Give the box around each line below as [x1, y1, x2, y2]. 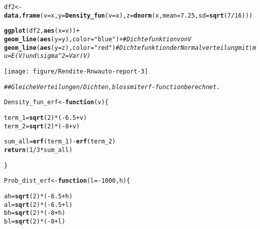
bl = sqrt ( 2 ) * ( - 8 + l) [4, 217, 65, 225]
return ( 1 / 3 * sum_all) [4, 146, 73, 154]
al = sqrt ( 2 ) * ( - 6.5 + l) [4, 201, 73, 208]
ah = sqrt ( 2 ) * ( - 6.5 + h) [4, 192, 73, 200]
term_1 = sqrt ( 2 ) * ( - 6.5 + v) [4, 114, 87, 121]
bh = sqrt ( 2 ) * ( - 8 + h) [4, 209, 65, 217]
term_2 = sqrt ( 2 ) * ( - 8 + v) [4, 122, 80, 130]
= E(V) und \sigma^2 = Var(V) [8, 52, 91, 60]
